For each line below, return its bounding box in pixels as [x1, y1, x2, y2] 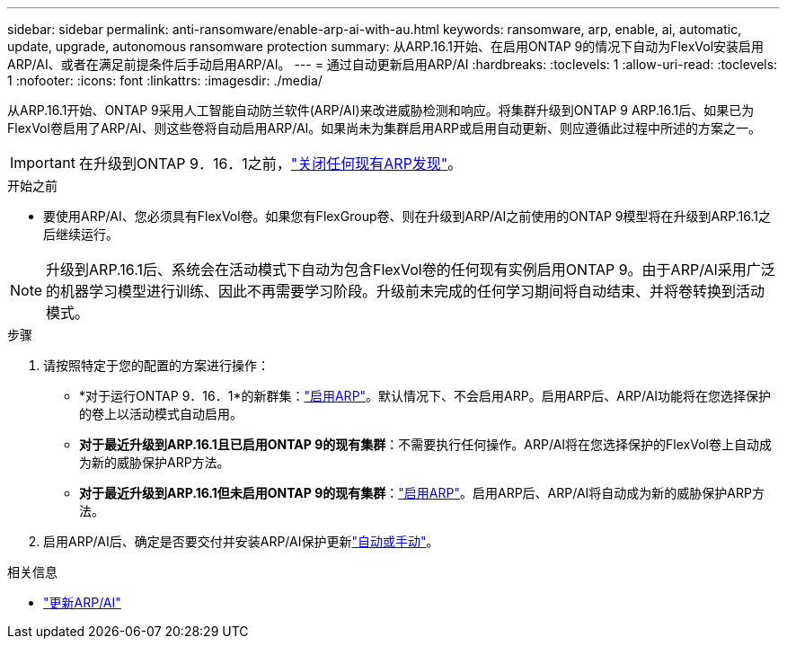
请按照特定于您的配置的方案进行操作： [43, 358, 270, 373]
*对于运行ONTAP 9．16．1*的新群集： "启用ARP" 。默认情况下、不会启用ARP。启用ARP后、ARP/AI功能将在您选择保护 [79, 388, 772, 403]
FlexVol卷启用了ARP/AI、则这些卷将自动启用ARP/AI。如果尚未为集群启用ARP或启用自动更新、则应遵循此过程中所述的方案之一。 [7, 120, 761, 136]
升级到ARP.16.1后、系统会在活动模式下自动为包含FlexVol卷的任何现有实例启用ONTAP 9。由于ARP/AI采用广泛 [46, 261, 775, 279]
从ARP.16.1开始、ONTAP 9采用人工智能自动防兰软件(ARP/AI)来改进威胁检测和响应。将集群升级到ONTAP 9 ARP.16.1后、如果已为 [7, 102, 755, 118]
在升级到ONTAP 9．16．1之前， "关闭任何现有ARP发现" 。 [78, 155, 463, 173]
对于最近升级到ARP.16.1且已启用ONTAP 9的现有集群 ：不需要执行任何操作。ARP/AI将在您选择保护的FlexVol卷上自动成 [79, 437, 772, 452]
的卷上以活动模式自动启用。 [79, 406, 243, 421]
